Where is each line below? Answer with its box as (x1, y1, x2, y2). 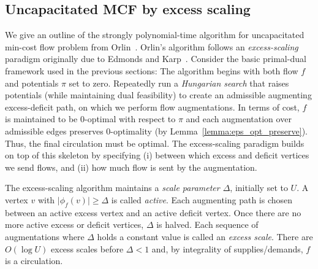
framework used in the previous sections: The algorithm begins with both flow (5, 64, 298, 77)
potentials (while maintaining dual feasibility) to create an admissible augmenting (5, 88, 312, 101)
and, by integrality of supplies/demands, (151, 242, 303, 255)
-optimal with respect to (84, 112, 176, 125)
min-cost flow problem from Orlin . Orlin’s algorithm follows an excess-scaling (5, 40, 298, 53)
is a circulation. (5, 254, 63, 267)
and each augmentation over (186, 112, 292, 125)
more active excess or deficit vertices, (5, 218, 144, 231)
